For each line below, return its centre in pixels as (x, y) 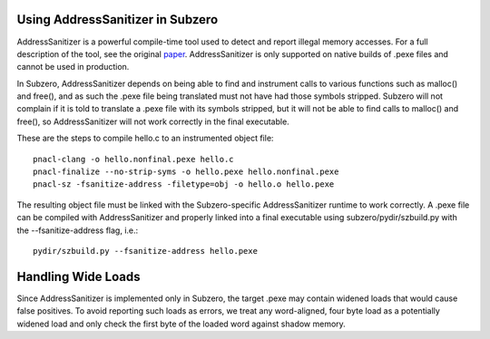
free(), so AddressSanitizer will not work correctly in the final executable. (153, 121)
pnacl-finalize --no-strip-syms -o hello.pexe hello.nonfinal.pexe (186, 172)
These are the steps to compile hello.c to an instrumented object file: (145, 138)
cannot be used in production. (73, 67)
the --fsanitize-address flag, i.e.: (78, 230)
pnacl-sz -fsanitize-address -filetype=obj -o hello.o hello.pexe (184, 184)
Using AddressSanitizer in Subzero (118, 19)
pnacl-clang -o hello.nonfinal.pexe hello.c (134, 159)
